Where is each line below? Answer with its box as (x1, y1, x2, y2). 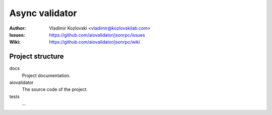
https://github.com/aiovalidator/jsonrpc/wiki (49, 39, 141, 45)
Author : (9, 25, 26, 31)
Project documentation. (22, 72, 71, 78)
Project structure (9, 52, 64, 61)
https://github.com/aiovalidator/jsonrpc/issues (49, 32, 146, 38)
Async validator (9, 8, 78, 19)
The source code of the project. (22, 86, 88, 92)
